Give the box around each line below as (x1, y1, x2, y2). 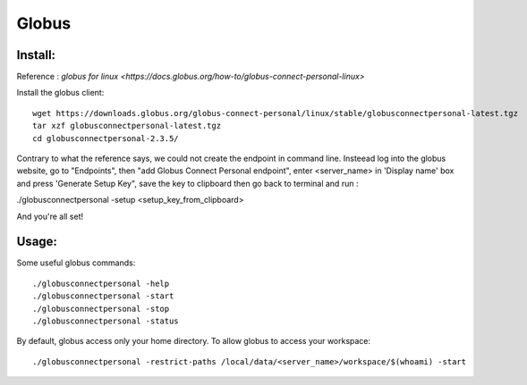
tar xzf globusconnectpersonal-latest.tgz (32, 121, 222, 131)
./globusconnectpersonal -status (32, 316, 179, 326)
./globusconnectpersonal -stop (32, 304, 170, 314)
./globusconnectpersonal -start (32, 291, 174, 301)
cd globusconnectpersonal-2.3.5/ (32, 133, 179, 143)
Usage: (16, 234, 58, 249)
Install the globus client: (16, 88, 105, 98)
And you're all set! (16, 211, 84, 222)
